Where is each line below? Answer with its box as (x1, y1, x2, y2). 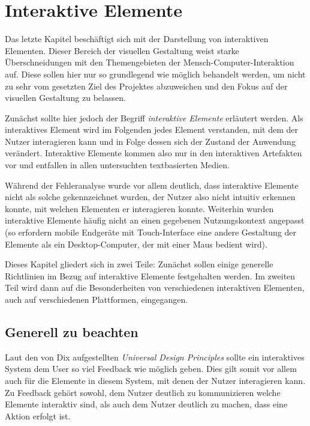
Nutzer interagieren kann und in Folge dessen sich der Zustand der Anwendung (5, 135, 296, 147)
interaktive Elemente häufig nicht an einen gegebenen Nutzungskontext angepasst (5, 214, 305, 227)
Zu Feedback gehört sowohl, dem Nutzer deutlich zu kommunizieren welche (5, 386, 281, 398)
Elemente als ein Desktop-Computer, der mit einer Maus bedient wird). (5, 237, 267, 250)
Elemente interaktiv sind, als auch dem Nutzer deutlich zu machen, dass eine (5, 398, 288, 410)
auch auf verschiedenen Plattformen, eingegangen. (5, 293, 188, 305)
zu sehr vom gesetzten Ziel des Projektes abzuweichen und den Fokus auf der (5, 79, 288, 92)
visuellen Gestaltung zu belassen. (5, 91, 126, 104)
